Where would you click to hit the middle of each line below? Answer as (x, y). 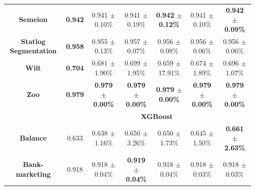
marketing (33, 174)
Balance (33, 138)
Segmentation (33, 51)
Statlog (33, 41)
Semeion (33, 19)
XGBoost (157, 116)
